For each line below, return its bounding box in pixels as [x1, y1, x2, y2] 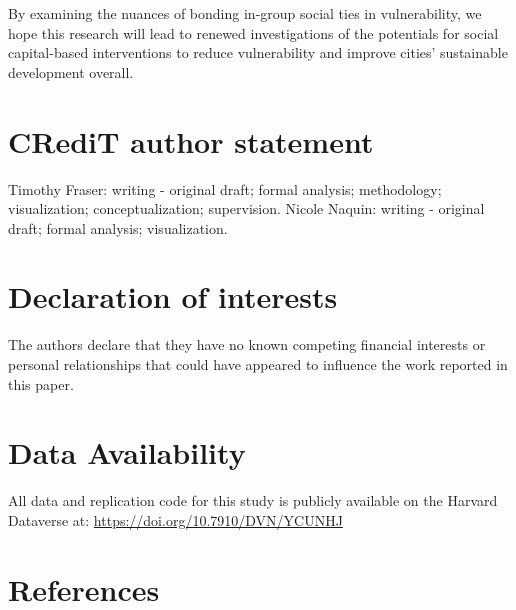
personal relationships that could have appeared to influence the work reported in [8, 354, 508, 374]
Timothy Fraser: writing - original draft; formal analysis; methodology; [8, 178, 442, 199]
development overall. [8, 61, 134, 82]
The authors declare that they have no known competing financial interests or [8, 334, 486, 355]
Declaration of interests [8, 276, 338, 317]
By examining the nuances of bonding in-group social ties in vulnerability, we [8, 3, 482, 23]
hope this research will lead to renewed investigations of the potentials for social [8, 22, 499, 43]
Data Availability [8, 432, 246, 473]
